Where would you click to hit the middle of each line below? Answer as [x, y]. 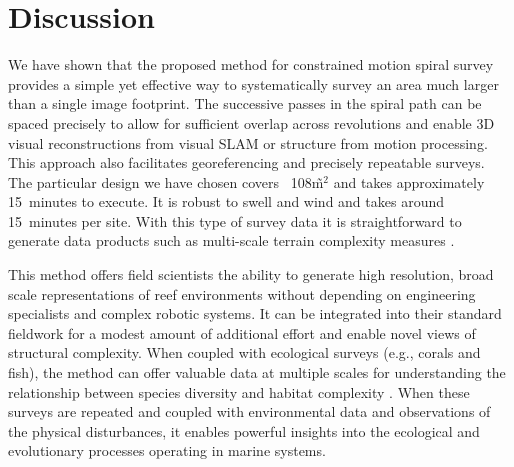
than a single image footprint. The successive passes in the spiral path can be [245, 103]
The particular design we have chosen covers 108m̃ [166, 181]
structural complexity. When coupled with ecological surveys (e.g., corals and [244, 352]
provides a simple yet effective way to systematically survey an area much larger [253, 83]
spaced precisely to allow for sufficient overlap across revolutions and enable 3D [251, 122]
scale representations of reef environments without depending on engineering [242, 293]
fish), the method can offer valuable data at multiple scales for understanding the [257, 372]
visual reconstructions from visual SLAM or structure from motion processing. [248, 142]
